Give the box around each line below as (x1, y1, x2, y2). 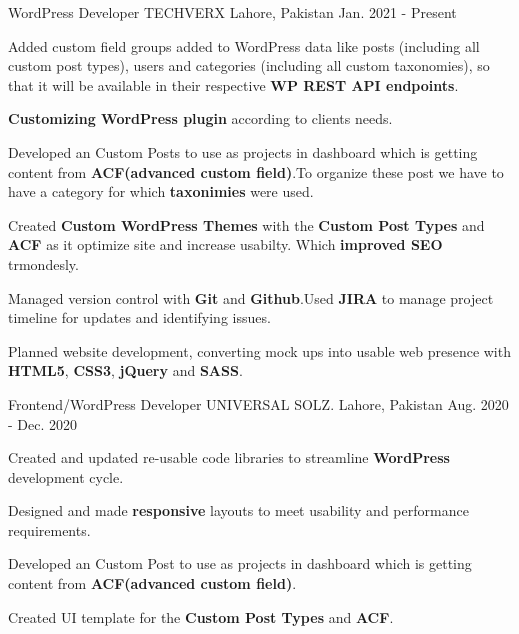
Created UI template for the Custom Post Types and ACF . (8, 606, 394, 627)
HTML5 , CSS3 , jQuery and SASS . (8, 360, 243, 381)
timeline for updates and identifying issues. (8, 307, 271, 328)
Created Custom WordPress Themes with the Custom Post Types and (8, 214, 485, 235)
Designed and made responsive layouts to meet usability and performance (8, 500, 469, 521)
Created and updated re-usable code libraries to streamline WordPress (8, 447, 450, 468)
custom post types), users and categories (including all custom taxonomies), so (8, 55, 490, 76)
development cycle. (8, 466, 124, 487)
